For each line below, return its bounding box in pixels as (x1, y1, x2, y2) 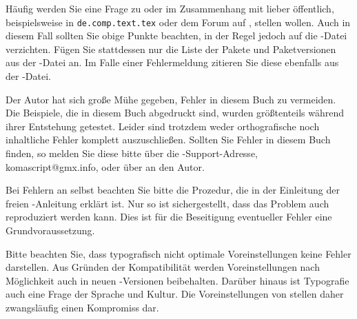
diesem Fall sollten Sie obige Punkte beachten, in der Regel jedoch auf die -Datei (6, 28, 347, 43)
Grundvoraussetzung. (6, 223, 95, 237)
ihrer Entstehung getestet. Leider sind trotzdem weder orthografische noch (6, 119, 320, 133)
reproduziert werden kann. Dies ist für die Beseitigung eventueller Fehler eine (6, 209, 332, 224)
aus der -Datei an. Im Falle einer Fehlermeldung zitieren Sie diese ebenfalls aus (6, 55, 339, 70)
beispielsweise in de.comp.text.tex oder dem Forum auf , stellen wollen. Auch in (6, 14, 351, 29)
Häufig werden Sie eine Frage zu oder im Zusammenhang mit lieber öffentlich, (6, 1, 334, 15)
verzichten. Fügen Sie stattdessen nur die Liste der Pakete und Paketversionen (6, 41, 336, 56)
